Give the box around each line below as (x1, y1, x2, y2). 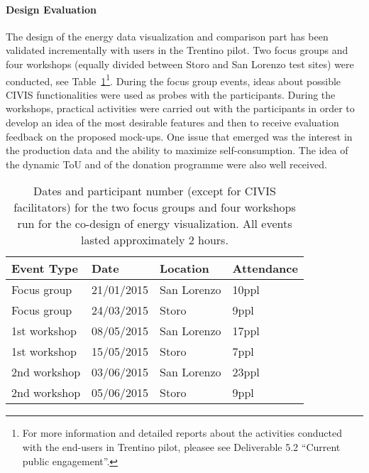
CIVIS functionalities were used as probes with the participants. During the (6, 87, 336, 102)
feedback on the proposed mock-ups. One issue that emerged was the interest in (6, 129, 353, 143)
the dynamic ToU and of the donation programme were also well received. (6, 156, 327, 171)
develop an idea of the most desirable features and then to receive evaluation (6, 115, 339, 130)
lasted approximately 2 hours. (81, 232, 228, 249)
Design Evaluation (6, 1, 97, 16)
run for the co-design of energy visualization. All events (17, 215, 292, 232)
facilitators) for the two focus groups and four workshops (13, 199, 296, 216)
